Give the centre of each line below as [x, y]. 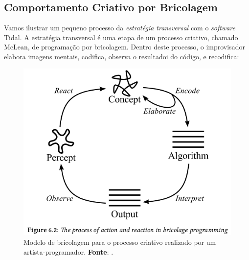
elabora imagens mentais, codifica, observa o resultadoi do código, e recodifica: [122, 56]
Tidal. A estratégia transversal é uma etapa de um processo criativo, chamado [121, 37]
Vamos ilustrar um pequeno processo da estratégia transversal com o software [120, 28]
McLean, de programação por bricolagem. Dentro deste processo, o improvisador [124, 47]
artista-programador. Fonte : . [68, 251]
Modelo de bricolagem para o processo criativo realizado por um [120, 242]
